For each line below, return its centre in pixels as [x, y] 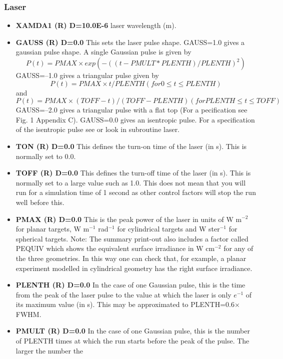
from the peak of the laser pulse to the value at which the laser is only [123, 294]
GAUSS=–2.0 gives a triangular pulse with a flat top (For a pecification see [131, 110]
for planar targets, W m [52, 229]
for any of [238, 248]
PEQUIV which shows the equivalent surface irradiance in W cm [115, 248]
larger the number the [49, 350]
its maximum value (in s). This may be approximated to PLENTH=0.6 [125, 304]
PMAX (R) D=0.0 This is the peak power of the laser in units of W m [129, 219]
